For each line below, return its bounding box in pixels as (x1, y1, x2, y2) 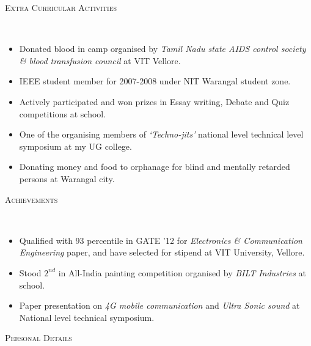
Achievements (5, 193, 58, 205)
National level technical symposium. (19, 311, 155, 323)
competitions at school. (19, 107, 106, 120)
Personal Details (5, 331, 72, 344)
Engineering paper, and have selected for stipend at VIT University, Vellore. (19, 246, 305, 259)
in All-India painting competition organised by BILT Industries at (58, 266, 306, 279)
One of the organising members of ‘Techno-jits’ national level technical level (19, 128, 304, 141)
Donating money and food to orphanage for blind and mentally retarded (19, 160, 290, 173)
